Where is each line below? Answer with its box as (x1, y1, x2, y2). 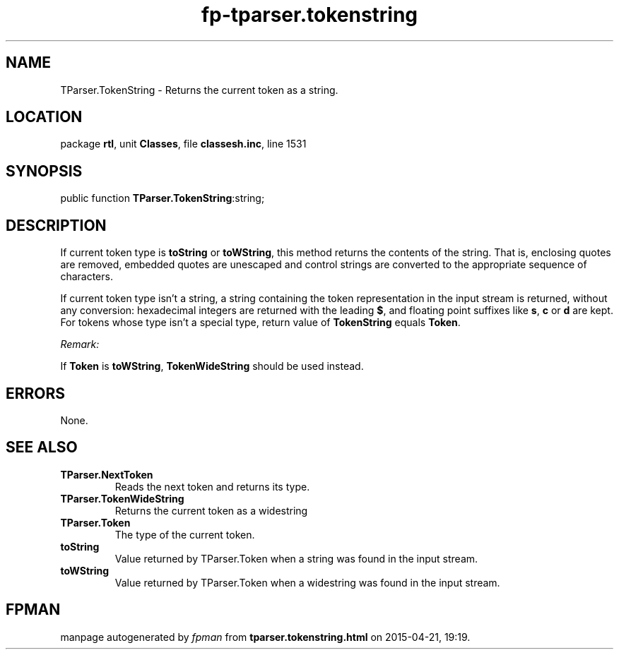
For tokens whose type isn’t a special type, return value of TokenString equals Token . (60, 316, 461, 329)
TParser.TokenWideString (60, 492, 184, 505)
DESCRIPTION (6, 216, 107, 234)
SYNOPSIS (6, 162, 83, 180)
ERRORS (6, 384, 66, 402)
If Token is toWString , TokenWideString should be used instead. (60, 360, 364, 373)
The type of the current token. (114, 528, 255, 541)
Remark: (60, 338, 100, 351)
